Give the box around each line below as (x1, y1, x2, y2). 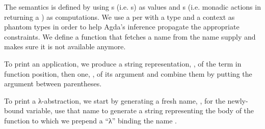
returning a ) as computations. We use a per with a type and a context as (4, 11, 235, 22)
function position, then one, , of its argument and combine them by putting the (4, 68, 252, 79)
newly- (227, 95, 248, 106)
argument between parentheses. (4, 78, 102, 89)
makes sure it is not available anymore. (4, 41, 126, 52)
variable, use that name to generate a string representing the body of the (26, 105, 254, 116)
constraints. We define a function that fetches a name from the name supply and (4, 31, 256, 42)
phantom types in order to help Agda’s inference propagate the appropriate (4, 21, 240, 32)
